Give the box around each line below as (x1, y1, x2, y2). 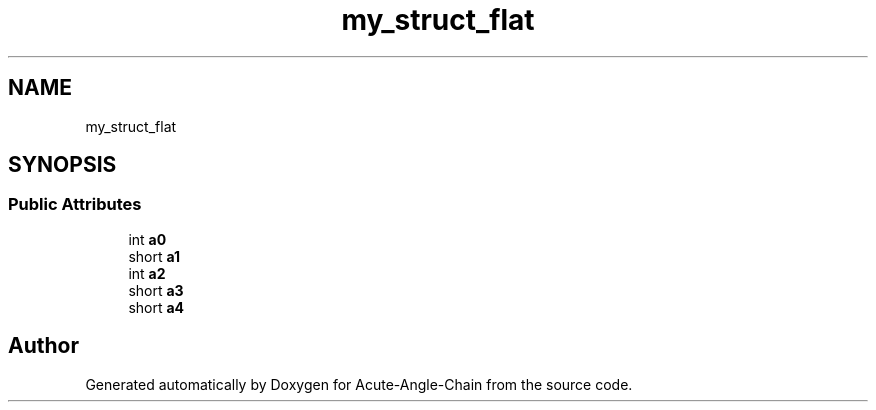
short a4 (128, 298, 185, 316)
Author (8, 333, 79, 359)
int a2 (128, 264, 166, 282)
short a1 (128, 247, 181, 265)
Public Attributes (8, 194, 142, 215)
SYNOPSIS (8, 152, 117, 178)
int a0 (128, 230, 167, 248)
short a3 (128, 281, 184, 299)
